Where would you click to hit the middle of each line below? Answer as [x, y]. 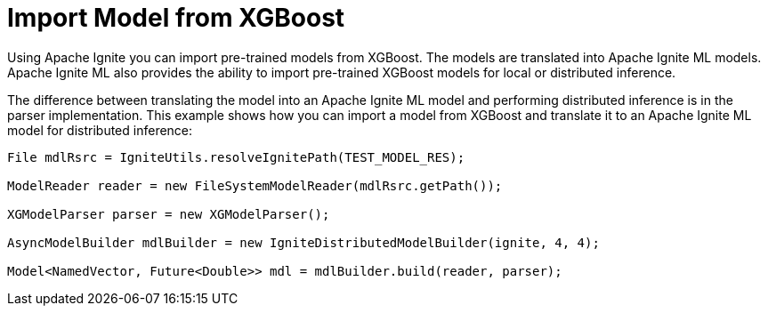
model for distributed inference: [100, 130]
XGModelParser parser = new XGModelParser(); [169, 214]
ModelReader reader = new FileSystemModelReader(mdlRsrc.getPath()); [255, 185]
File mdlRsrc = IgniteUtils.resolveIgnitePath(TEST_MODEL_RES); [236, 157]
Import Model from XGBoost [176, 18]
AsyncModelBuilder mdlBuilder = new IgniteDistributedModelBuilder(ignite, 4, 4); [303, 242]
